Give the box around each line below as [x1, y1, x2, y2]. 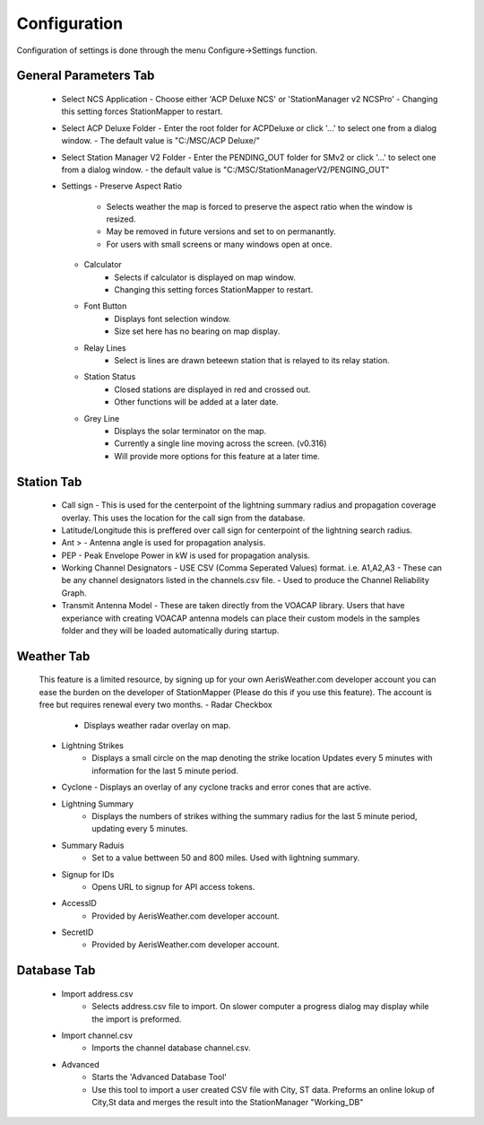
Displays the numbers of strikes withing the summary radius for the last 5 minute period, [91, 810, 418, 821]
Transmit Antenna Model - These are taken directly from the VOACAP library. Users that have [61, 600, 405, 611]
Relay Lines [83, 342, 126, 353]
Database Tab [16, 963, 96, 978]
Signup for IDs [61, 868, 115, 879]
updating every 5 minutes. [91, 824, 188, 834]
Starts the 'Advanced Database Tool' [91, 1072, 228, 1083]
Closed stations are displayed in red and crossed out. [114, 384, 311, 395]
